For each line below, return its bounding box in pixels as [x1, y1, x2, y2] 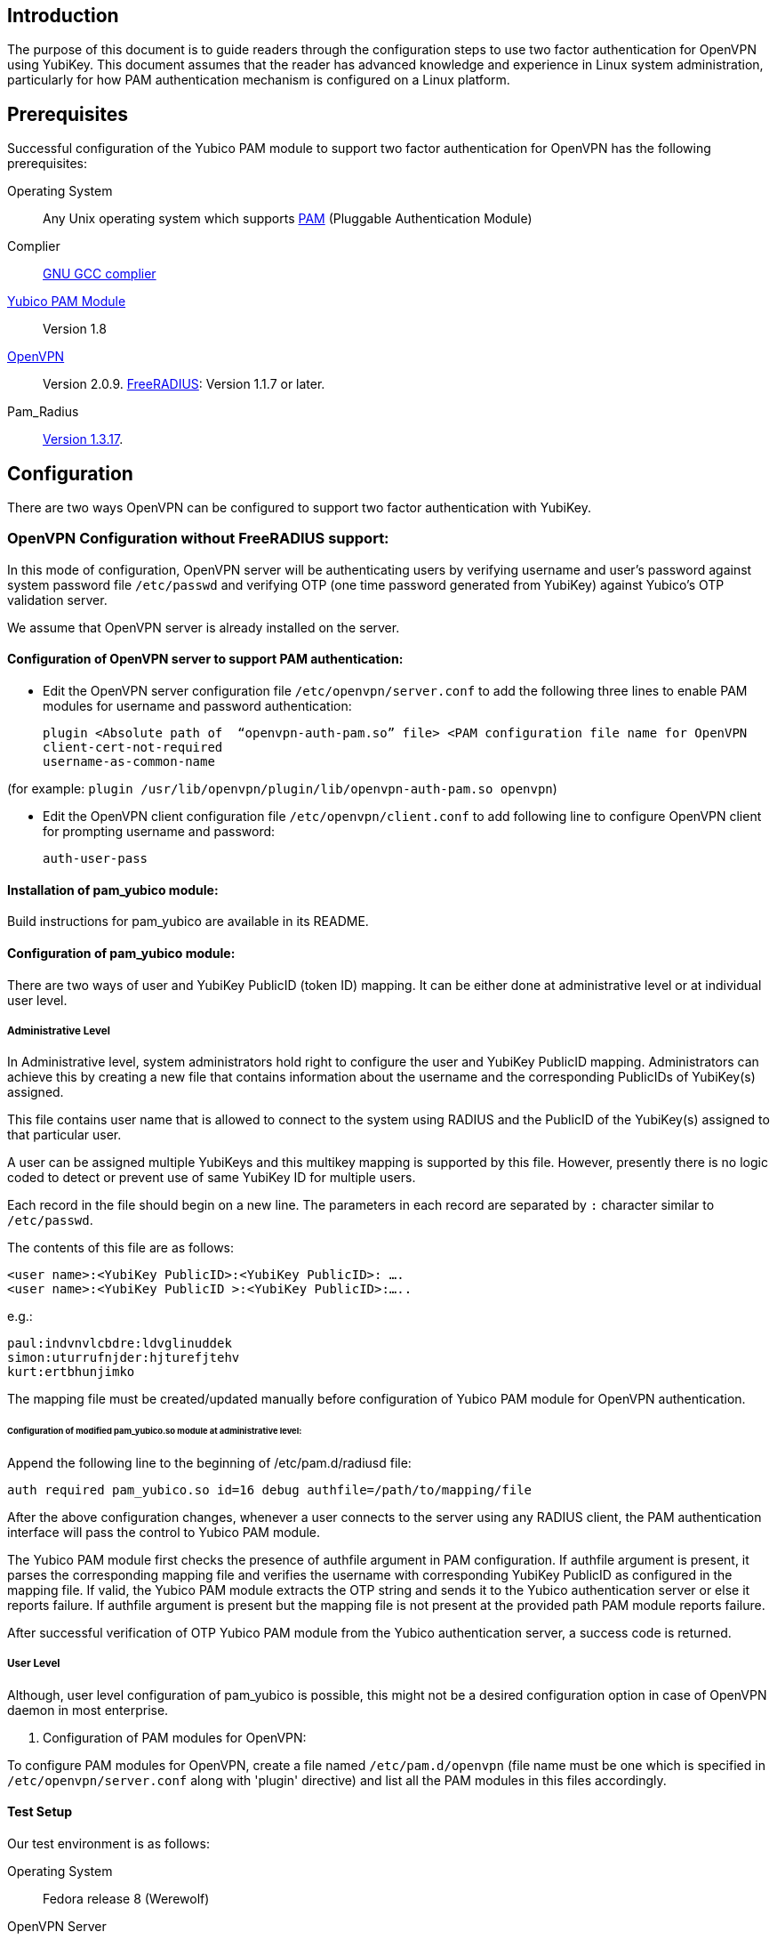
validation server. [7, 592, 108, 608]
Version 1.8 [43, 321, 107, 337]
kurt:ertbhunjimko [7, 1364, 135, 1380]
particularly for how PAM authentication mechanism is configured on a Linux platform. [7, 72, 510, 88]
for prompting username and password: [43, 824, 276, 840]
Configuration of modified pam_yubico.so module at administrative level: [7, 1426, 302, 1437]
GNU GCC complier [43, 266, 156, 282]
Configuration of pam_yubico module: [7, 945, 236, 961]
